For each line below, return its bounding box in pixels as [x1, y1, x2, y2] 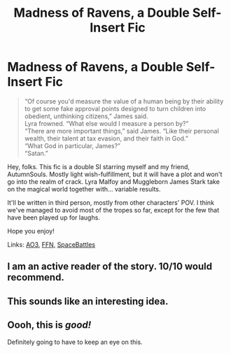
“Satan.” [24, 149, 48, 157]
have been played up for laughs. [7, 213, 100, 222]
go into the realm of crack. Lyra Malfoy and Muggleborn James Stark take [7, 177, 220, 186]
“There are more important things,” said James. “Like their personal [24, 127, 219, 135]
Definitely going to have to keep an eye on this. [7, 338, 143, 346]
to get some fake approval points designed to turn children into [24, 104, 206, 113]
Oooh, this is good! [7, 319, 92, 331]
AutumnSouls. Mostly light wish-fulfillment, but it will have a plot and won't [7, 170, 223, 178]
